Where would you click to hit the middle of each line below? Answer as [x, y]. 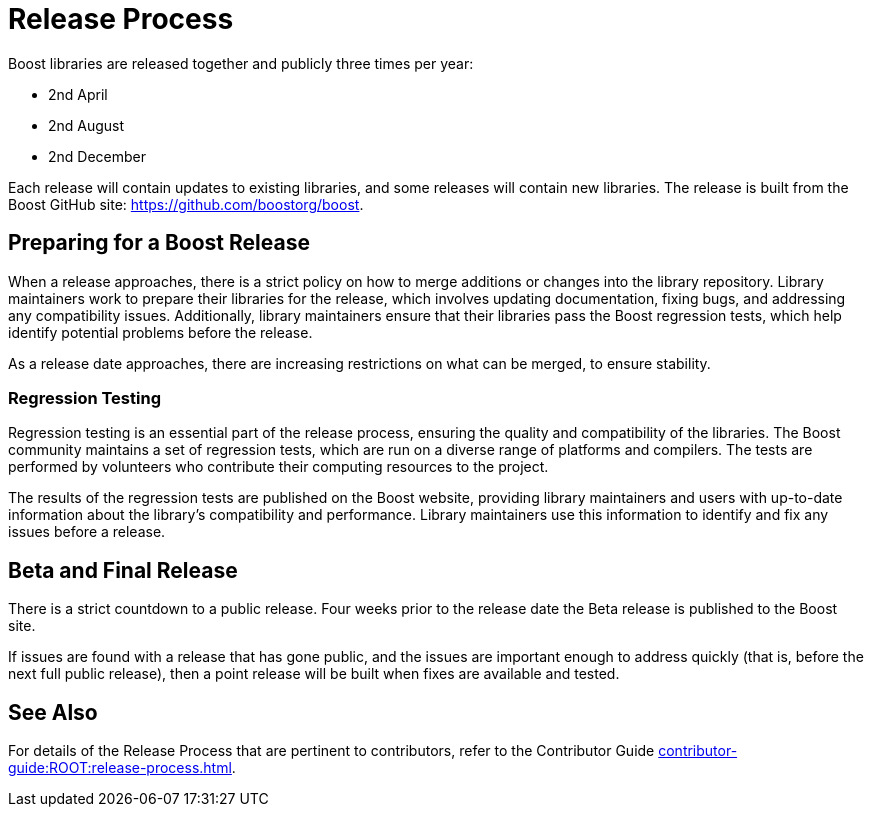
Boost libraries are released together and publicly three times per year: [241, 63]
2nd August [86, 125]
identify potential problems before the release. [160, 332]
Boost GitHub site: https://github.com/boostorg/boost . [186, 204]
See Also [53, 712]
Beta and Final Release [123, 570]
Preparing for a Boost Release [159, 243]
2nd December [97, 156]
